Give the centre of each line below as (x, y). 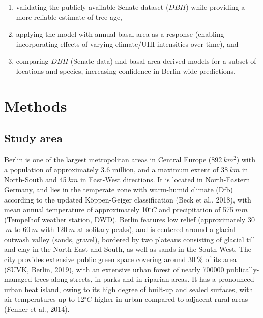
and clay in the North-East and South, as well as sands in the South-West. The (128, 249)
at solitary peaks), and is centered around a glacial (156, 229)
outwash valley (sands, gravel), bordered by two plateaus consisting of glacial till (130, 239)
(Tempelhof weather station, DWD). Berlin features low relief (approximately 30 (129, 219)
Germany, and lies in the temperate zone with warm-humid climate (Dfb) (119, 189)
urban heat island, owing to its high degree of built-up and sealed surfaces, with (129, 289)
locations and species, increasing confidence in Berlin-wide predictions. (126, 70)
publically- (243, 269)
